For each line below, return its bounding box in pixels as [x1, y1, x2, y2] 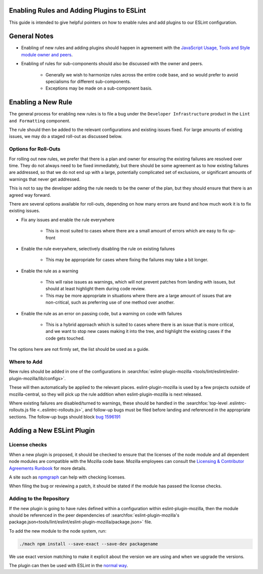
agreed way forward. [9, 192, 51, 198]
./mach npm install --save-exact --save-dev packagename [19, 541, 158, 547]
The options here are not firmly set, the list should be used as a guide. [9, 346, 150, 352]
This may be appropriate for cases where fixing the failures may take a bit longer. [45, 257, 208, 263]
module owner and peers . [21, 52, 73, 57]
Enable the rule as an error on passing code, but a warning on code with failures [21, 310, 182, 316]
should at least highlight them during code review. [45, 286, 146, 292]
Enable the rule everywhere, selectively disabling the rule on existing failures [21, 246, 175, 251]
